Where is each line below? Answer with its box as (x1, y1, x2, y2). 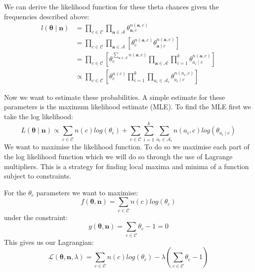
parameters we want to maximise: (36, 187, 138, 197)
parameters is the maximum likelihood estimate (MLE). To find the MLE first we (4, 101, 251, 112)
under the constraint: (4, 212, 68, 222)
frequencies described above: (4, 11, 89, 21)
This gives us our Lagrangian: (4, 236, 94, 247)
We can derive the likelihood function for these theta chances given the (4, 1, 219, 11)
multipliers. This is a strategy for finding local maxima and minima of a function (4, 161, 249, 171)
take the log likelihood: (4, 111, 74, 122)
